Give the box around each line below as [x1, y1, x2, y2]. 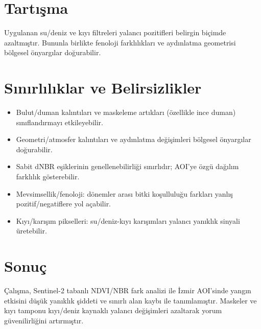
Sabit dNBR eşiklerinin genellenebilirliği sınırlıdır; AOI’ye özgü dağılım [16, 161, 239, 172]
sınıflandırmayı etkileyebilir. [16, 116, 103, 127]
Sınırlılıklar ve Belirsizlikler [4, 77, 202, 98]
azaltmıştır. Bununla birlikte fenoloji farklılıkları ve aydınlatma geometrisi [4, 37, 236, 48]
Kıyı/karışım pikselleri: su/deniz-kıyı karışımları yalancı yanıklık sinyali [16, 215, 240, 226]
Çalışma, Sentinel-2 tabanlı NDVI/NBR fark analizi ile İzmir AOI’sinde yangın [4, 285, 251, 296]
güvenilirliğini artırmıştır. [4, 315, 84, 325]
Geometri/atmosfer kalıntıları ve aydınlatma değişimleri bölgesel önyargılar [16, 134, 251, 145]
